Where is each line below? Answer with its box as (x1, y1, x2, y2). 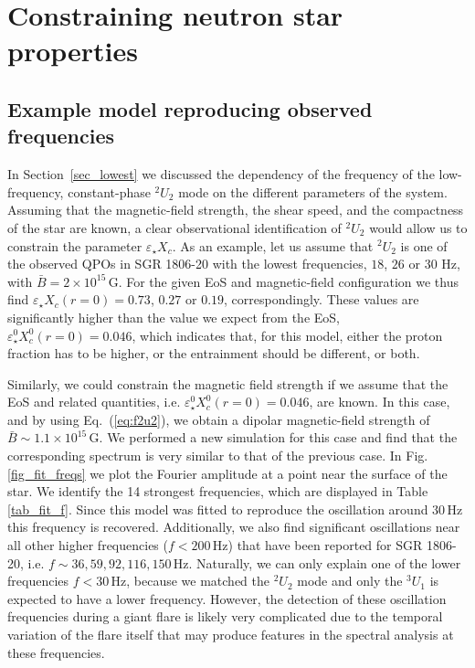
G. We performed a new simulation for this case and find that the (89, 428, 458, 447)
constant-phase (68, 182, 151, 201)
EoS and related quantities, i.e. (7, 392, 181, 411)
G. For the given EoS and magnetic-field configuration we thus (108, 271, 459, 291)
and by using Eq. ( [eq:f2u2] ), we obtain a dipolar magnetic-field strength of (7, 409, 430, 429)
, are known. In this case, (309, 392, 450, 411)
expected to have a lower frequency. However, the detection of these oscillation (7, 588, 447, 608)
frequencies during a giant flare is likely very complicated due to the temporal (7, 607, 443, 626)
